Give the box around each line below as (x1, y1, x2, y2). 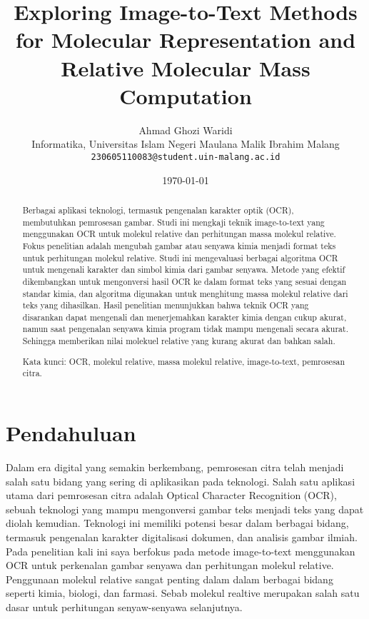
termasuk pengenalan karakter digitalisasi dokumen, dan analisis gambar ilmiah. (6, 529, 358, 544)
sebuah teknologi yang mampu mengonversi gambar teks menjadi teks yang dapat (6, 501, 364, 516)
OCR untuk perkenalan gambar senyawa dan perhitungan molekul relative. (6, 558, 334, 573)
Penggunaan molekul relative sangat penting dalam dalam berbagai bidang (6, 571, 333, 586)
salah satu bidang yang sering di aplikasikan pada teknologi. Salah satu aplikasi (6, 473, 355, 488)
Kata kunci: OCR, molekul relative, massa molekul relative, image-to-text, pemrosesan (22, 355, 345, 367)
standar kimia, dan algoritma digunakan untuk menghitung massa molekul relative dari (22, 287, 348, 299)
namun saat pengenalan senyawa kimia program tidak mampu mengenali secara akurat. (22, 323, 348, 335)
